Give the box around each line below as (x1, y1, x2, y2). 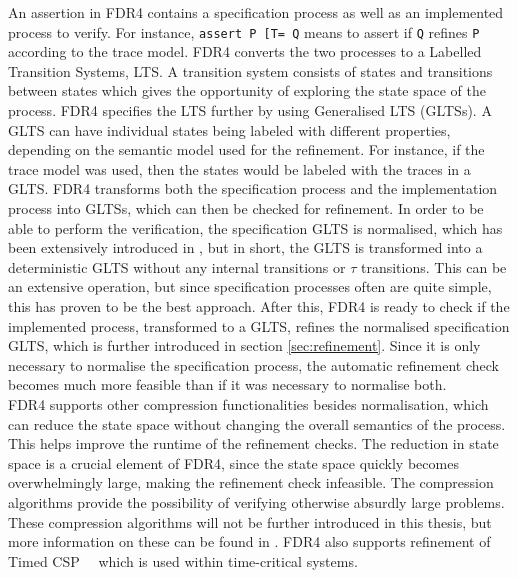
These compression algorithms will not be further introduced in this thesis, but (8, 511, 492, 532)
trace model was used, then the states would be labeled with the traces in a (8, 158, 471, 179)
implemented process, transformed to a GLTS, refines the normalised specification (8, 315, 510, 336)
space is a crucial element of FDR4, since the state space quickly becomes (8, 452, 459, 473)
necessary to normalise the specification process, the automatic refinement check (8, 354, 499, 375)
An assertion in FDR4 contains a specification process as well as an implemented (8, 2, 504, 22)
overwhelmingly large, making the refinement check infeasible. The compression (8, 472, 494, 493)
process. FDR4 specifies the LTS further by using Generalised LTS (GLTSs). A (8, 100, 492, 121)
